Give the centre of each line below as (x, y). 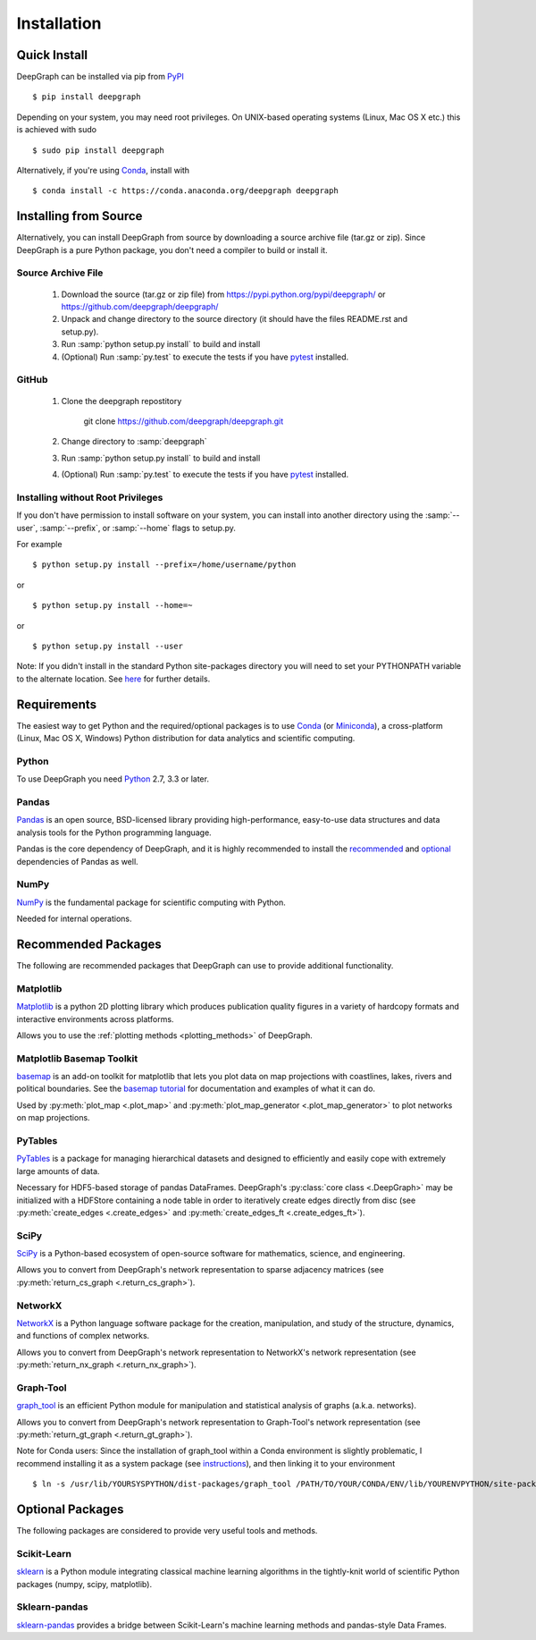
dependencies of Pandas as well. (77, 861)
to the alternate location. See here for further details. (113, 679)
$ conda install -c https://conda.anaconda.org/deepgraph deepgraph (185, 191)
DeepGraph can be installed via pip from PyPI (100, 77)
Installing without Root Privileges (90, 497)
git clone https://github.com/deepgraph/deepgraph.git (184, 421)
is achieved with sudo (57, 130)
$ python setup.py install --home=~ (113, 605)
